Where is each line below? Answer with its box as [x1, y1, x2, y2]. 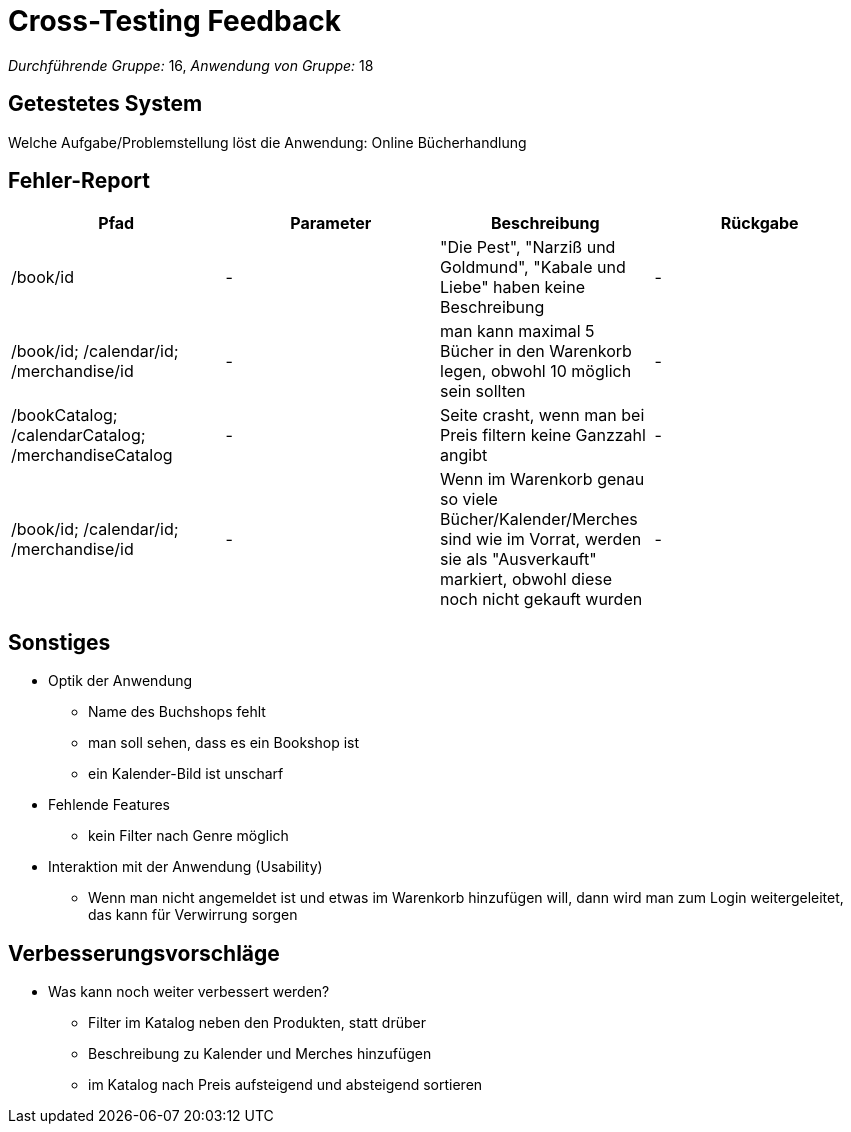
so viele [440, 489, 498, 510]
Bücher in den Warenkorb [440, 341, 632, 362]
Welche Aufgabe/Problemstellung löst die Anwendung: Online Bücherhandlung [8, 133, 527, 151]
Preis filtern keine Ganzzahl [440, 425, 646, 446]
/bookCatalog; [11, 405, 118, 426]
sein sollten [440, 381, 526, 402]
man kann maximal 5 [440, 321, 595, 342]
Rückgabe [720, 213, 799, 234]
